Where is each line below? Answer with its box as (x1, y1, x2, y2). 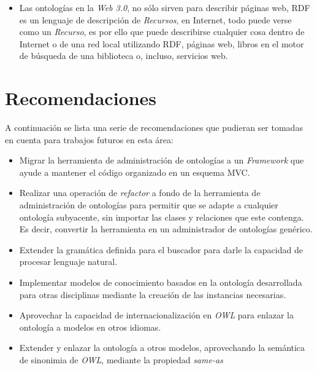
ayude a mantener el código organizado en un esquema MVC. (19, 165, 250, 178)
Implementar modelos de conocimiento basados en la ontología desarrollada (19, 276, 302, 289)
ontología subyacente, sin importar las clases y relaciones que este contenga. (19, 210, 304, 223)
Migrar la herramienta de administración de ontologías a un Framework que (19, 154, 304, 167)
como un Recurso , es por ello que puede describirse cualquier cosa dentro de (19, 25, 305, 38)
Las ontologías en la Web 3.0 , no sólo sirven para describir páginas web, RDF (19, 1, 310, 14)
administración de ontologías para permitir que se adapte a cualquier (19, 199, 278, 211)
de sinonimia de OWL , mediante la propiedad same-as (19, 353, 223, 366)
